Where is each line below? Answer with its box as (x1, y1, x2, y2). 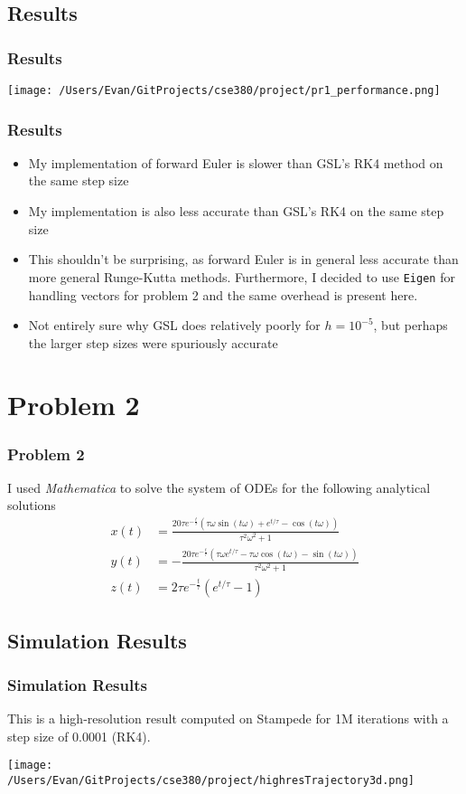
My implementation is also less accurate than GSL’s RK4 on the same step (28, 202, 444, 221)
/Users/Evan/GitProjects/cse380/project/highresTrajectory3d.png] (7, 774, 415, 788)
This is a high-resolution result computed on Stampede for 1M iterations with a (7, 709, 449, 728)
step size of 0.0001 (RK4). (7, 726, 151, 745)
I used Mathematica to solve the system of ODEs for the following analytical (7, 477, 431, 496)
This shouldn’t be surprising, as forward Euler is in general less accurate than (28, 250, 459, 269)
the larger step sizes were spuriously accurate (28, 333, 278, 352)
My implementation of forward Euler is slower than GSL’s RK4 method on (28, 153, 443, 172)
